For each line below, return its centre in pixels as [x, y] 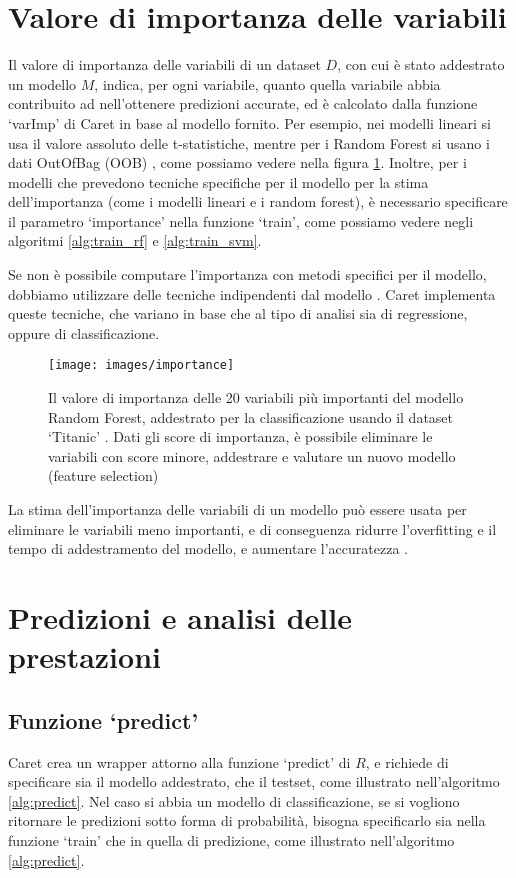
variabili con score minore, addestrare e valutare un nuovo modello [252, 455]
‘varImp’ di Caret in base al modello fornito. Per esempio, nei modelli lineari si [249, 122]
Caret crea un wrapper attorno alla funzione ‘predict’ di [179, 761]
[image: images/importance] [141, 365]
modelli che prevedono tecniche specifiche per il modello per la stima [218, 181]
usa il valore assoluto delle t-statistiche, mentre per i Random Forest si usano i [249, 142]
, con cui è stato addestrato [421, 64]
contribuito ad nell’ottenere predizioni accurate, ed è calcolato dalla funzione [243, 103]
